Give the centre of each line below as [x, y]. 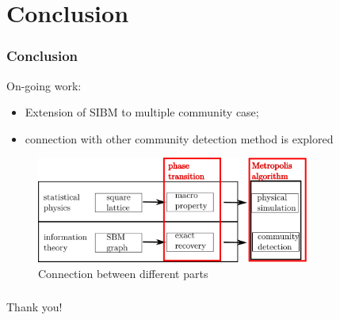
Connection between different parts [123, 273]
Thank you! [34, 307]
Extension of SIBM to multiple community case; [142, 112]
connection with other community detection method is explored [179, 138]
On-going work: [44, 85]
